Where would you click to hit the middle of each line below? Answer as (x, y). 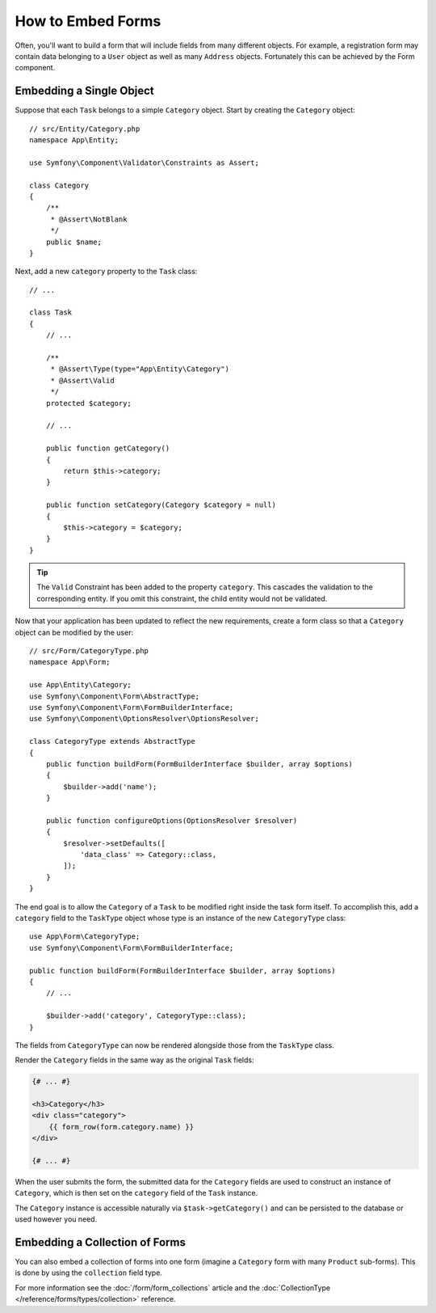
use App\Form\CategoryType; (85, 937)
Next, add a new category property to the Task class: (106, 272)
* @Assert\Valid (82, 380)
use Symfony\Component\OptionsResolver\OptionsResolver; (145, 719)
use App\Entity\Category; (81, 685)
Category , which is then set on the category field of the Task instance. (136, 1193)
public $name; (74, 242)
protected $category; (89, 403)
